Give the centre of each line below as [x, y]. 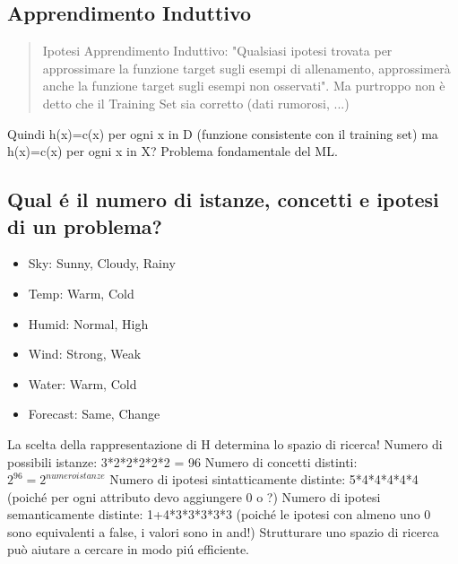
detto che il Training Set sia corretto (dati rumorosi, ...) [196, 103]
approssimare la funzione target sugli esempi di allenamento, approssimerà [246, 68]
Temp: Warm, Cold [81, 293]
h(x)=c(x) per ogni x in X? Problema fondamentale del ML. [173, 151]
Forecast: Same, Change [94, 414]
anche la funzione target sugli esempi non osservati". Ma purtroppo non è [244, 86]
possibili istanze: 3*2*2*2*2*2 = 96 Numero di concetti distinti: [182, 461]
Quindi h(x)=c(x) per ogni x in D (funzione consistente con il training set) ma [223, 133]
